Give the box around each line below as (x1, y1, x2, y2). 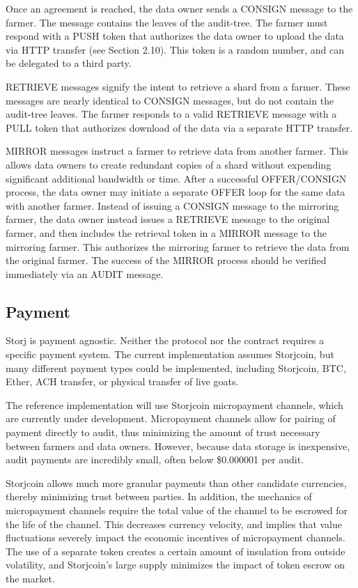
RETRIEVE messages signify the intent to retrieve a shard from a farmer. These (6, 79, 350, 93)
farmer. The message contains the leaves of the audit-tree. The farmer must (6, 15, 328, 29)
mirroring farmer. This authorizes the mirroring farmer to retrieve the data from (6, 239, 350, 254)
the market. (6, 571, 55, 585)
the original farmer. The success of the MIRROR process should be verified (6, 253, 327, 268)
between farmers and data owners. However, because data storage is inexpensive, (6, 438, 350, 453)
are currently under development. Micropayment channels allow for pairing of (6, 411, 336, 426)
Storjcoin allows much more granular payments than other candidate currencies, (6, 475, 347, 490)
